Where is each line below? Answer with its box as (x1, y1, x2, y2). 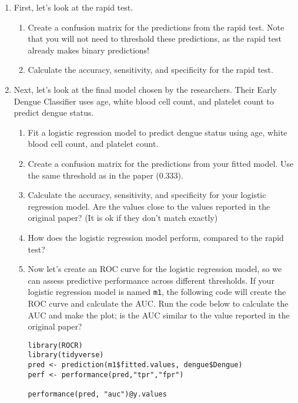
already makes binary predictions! (28, 43, 149, 56)
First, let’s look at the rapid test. (14, 1, 133, 13)
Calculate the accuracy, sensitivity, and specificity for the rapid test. (28, 63, 273, 76)
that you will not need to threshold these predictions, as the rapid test (28, 32, 282, 45)
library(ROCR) (28, 341, 83, 350)
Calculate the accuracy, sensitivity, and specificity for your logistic (28, 189, 266, 201)
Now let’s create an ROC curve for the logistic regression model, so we (28, 263, 282, 275)
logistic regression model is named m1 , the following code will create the (28, 286, 286, 298)
